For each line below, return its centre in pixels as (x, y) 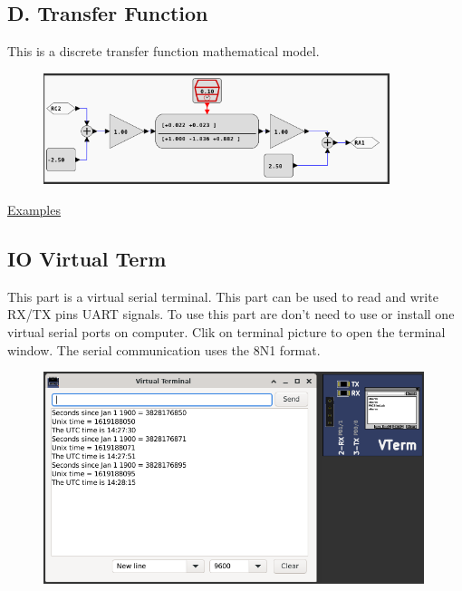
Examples (34, 209)
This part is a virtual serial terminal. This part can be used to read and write (223, 296)
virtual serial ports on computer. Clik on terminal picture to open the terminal (226, 331)
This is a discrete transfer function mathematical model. (164, 51)
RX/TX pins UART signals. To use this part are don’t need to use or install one (231, 314)
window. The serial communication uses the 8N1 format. (164, 349)
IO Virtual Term (87, 258)
